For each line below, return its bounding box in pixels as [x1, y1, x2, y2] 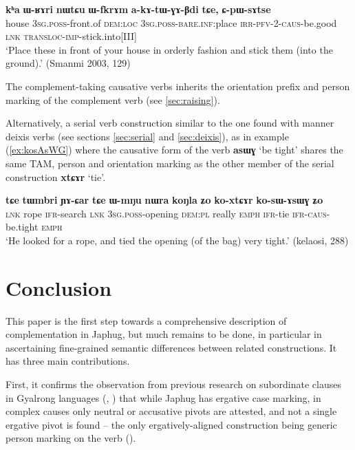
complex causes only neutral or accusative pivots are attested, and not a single [6, 404, 337, 418]
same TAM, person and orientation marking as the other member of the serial [6, 156, 334, 170]
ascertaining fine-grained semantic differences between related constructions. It [6, 340, 337, 354]
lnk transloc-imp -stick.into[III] [6, 29, 137, 43]
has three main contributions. [6, 354, 130, 368]
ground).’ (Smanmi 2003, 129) [6, 56, 131, 70]
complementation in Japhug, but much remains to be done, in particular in [6, 327, 322, 341]
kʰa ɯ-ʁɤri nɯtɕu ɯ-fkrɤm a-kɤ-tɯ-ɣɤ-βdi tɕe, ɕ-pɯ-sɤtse [6, 2, 271, 16]
